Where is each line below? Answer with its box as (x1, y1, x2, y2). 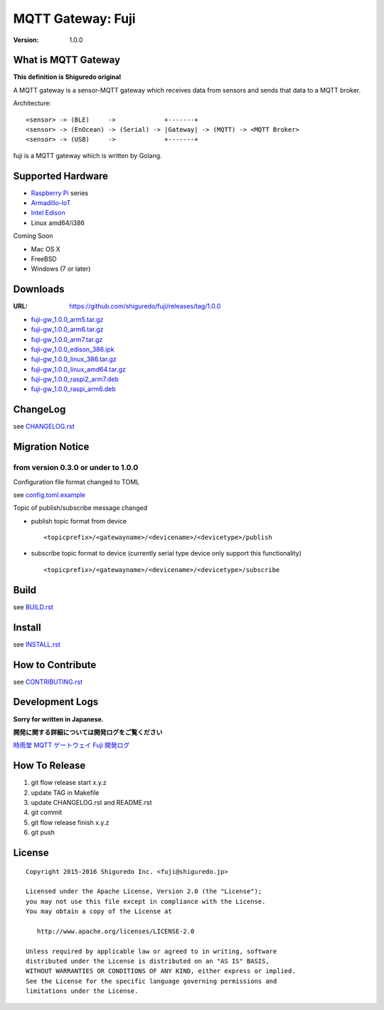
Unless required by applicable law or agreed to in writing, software (26, 947, 277, 955)
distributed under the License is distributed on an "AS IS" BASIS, (26, 957, 270, 965)
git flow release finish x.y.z (31, 818, 110, 826)
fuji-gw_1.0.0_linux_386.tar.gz (31, 355, 117, 363)
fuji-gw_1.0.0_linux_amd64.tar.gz (31, 365, 126, 373)
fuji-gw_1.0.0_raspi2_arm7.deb (31, 375, 119, 384)
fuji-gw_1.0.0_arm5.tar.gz (31, 315, 104, 323)
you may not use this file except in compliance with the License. (26, 897, 266, 905)
